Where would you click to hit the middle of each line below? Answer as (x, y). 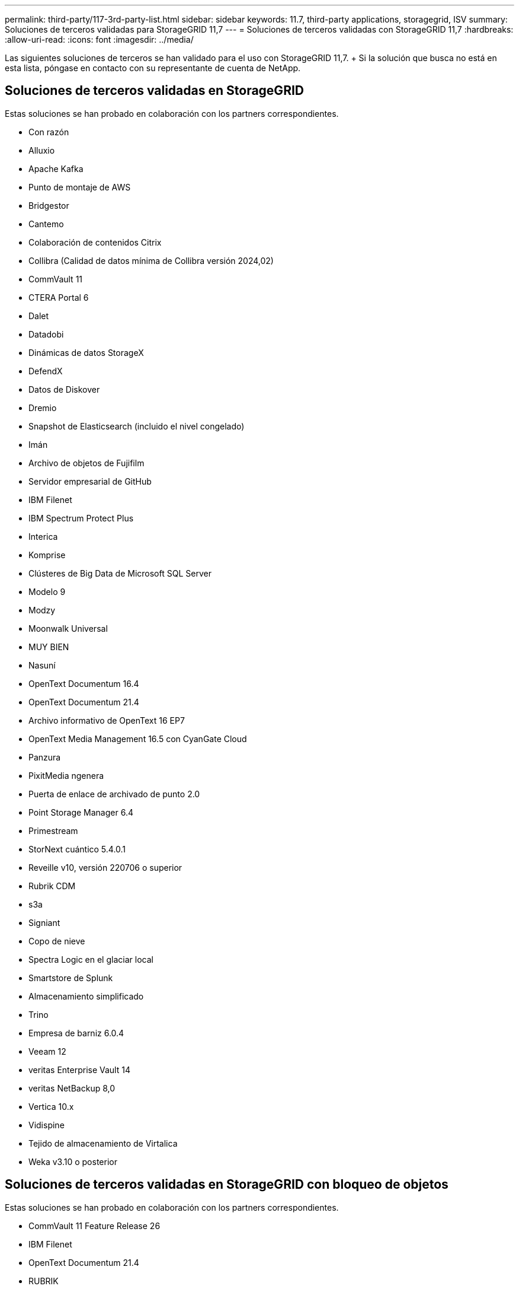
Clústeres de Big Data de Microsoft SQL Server (120, 573)
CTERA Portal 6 (59, 297)
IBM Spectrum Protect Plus (81, 518)
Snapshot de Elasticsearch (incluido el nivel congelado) (137, 426)
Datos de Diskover (64, 389)
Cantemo (46, 224)
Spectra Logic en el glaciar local (91, 959)
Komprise (47, 555)
